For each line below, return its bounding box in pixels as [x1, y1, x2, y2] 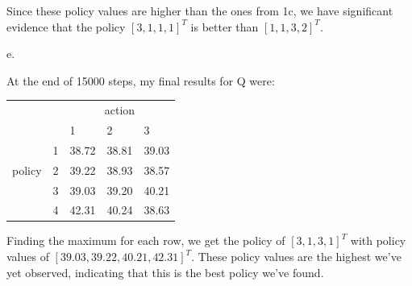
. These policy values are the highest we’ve [191, 248, 402, 265]
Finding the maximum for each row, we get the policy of [6, 232, 285, 249]
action [104, 102, 135, 118]
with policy [350, 232, 406, 249]
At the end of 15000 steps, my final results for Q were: [6, 72, 275, 89]
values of [6, 248, 49, 265]
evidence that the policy [6, 18, 126, 35]
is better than [190, 18, 259, 35]
